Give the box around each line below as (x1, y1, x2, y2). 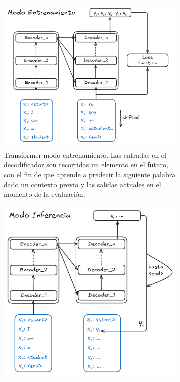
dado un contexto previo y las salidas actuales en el (4, 179, 161, 189)
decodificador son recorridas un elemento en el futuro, (4, 159, 168, 170)
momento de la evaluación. (4, 189, 85, 199)
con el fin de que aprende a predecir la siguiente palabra (4, 169, 176, 179)
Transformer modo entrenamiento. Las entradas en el (4, 149, 166, 160)
